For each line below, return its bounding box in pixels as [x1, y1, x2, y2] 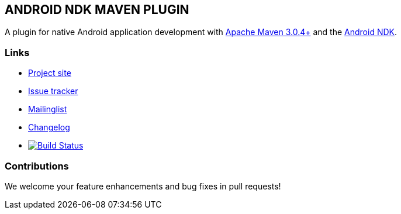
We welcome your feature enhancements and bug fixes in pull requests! [5, 181, 281, 191]
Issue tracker [28, 86, 78, 96]
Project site [28, 68, 71, 78]
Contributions [5, 160, 69, 172]
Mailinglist [28, 104, 67, 115]
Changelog [28, 122, 70, 133]
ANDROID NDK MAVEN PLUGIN [5, 2, 189, 17]
